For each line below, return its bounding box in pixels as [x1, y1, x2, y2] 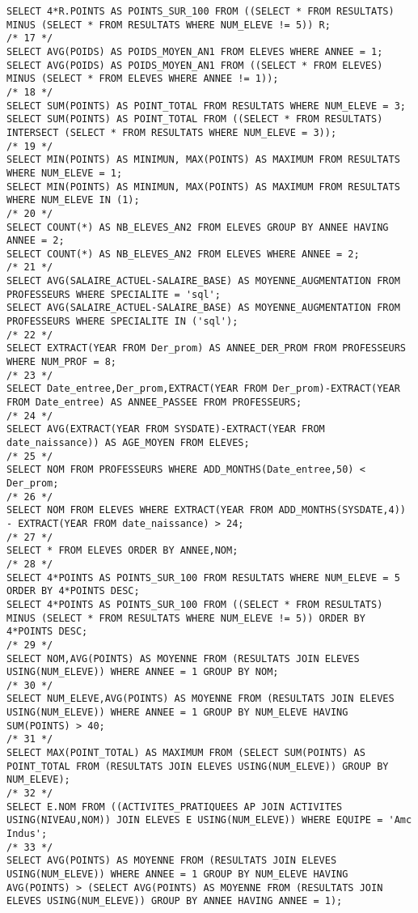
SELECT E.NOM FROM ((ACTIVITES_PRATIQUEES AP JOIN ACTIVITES [6, 800, 343, 813]
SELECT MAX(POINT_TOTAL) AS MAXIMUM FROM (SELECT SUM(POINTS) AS [6, 747, 365, 759]
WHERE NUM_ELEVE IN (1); [6, 194, 140, 206]
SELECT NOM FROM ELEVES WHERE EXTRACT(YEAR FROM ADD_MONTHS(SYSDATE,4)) [6, 504, 406, 516]
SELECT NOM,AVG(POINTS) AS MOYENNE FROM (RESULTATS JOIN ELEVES [6, 652, 360, 665]
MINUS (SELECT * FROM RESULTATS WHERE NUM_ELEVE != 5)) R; [6, 19, 331, 31]
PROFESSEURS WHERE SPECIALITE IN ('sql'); [6, 316, 239, 328]
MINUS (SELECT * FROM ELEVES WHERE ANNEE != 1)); [6, 73, 279, 85]
